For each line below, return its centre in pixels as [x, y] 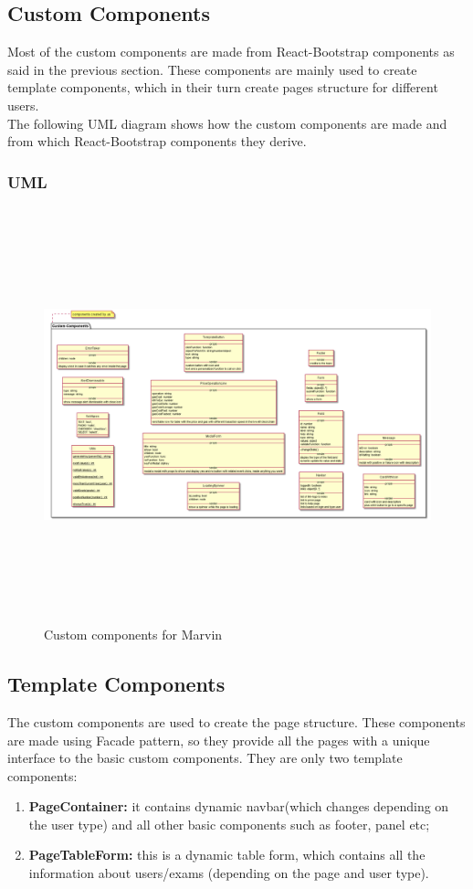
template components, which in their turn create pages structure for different [223, 87]
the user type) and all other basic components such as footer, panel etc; [229, 824]
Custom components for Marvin [133, 635]
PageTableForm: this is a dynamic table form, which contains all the [227, 855]
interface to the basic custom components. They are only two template [205, 758]
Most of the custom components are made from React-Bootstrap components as [231, 52]
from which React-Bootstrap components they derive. [157, 141]
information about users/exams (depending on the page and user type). [229, 873]
